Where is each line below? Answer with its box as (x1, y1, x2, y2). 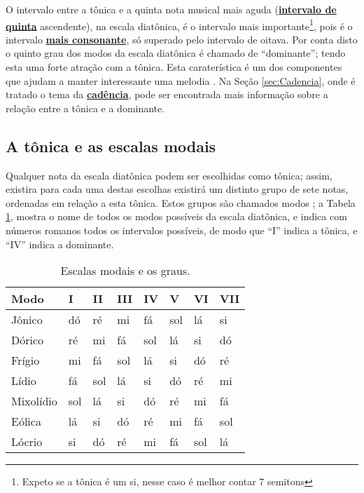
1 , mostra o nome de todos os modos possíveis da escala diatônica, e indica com (6, 209, 347, 224)
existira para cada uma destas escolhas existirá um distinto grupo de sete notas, (6, 182, 349, 196)
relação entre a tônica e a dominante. (6, 100, 165, 115)
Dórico (11, 332, 44, 349)
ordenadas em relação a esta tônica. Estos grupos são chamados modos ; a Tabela (6, 195, 356, 210)
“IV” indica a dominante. (6, 236, 114, 251)
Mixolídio (11, 393, 57, 410)
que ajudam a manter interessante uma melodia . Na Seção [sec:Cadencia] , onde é (6, 73, 356, 88)
